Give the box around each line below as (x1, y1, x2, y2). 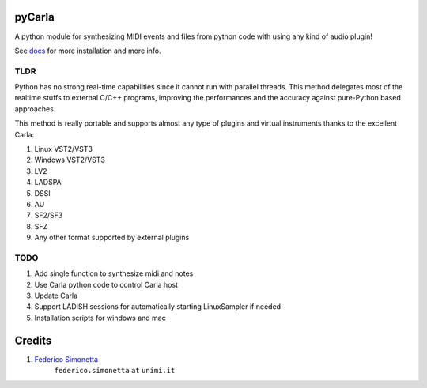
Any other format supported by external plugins (34, 233, 190, 243)
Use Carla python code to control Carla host (34, 280, 178, 289)
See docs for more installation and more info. (14, 46, 161, 55)
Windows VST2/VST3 (34, 155, 106, 165)
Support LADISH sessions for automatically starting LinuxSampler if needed (34, 302, 281, 311)
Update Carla (34, 291, 78, 300)
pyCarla (14, 10, 55, 24)
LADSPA (34, 178, 62, 187)
